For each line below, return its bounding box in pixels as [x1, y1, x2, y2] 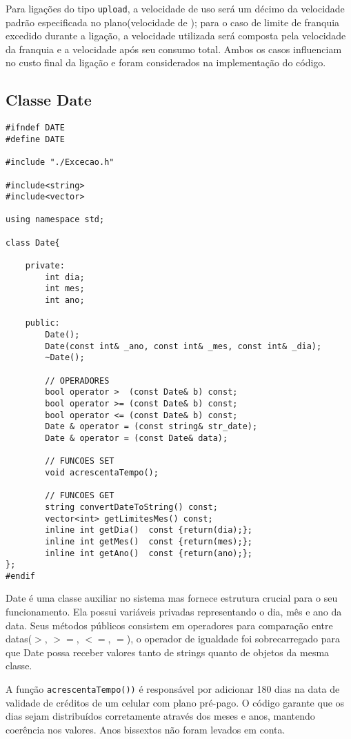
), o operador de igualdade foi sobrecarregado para [126, 631, 340, 646]
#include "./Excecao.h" [6, 157, 114, 168]
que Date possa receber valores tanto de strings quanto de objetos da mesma [6, 644, 330, 659]
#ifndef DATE [6, 123, 65, 133]
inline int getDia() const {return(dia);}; [45, 525, 252, 535]
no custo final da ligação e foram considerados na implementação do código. [6, 55, 326, 70]
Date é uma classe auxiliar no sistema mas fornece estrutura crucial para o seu [6, 591, 338, 605]
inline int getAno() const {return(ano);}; [45, 548, 252, 558]
